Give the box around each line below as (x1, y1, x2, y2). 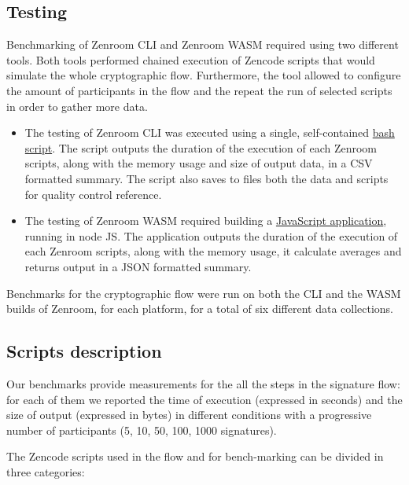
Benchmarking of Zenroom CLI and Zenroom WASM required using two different (6, 36, 399, 53)
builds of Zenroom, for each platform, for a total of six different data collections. (6, 300, 394, 317)
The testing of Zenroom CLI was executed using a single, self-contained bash (24, 124, 395, 141)
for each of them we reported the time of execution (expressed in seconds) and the (6, 391, 403, 407)
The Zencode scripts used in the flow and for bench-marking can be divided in (6, 448, 384, 465)
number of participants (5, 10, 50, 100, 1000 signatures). (6, 421, 277, 438)
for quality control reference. (24, 186, 162, 202)
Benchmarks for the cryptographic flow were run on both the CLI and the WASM (6, 285, 401, 301)
